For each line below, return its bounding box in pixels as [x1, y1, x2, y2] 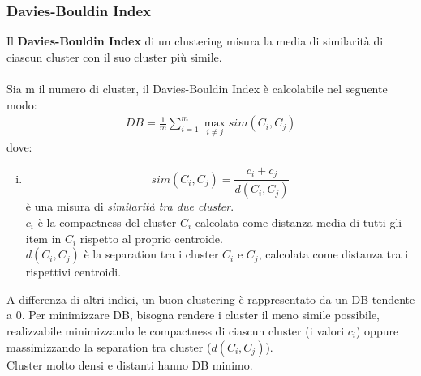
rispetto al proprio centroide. [79, 229, 223, 246]
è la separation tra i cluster [84, 246, 219, 263]
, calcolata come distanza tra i [258, 246, 409, 263]
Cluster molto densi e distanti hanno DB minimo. [6, 356, 253, 373]
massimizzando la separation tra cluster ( [6, 338, 212, 355]
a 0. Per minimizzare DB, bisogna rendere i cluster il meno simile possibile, [6, 306, 380, 323]
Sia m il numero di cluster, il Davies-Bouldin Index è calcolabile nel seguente [6, 80, 388, 96]
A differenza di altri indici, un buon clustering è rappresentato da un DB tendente [6, 290, 415, 307]
